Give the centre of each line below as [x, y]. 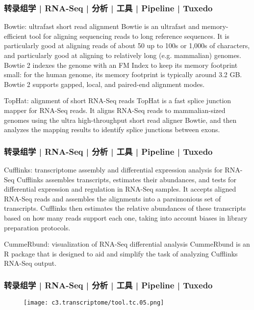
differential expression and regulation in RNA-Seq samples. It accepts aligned [120, 189]
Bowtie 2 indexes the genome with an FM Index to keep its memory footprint [121, 65]
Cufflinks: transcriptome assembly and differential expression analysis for [113, 169]
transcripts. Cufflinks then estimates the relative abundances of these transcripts [125, 208]
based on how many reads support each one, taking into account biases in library [126, 217]
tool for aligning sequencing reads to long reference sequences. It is [129, 36]
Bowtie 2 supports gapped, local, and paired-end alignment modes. [104, 84]
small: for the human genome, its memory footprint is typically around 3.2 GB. [123, 74]
